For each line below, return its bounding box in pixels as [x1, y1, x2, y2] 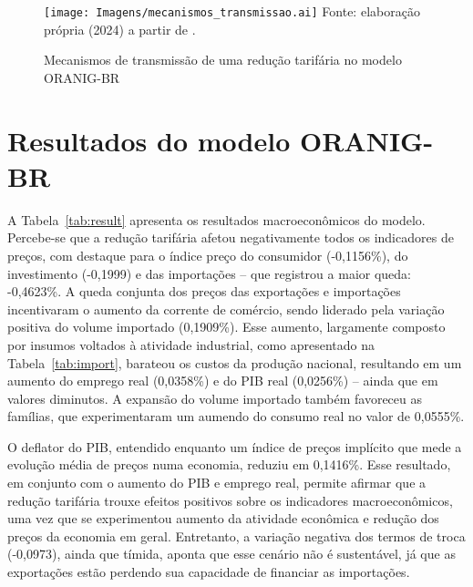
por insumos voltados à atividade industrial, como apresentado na [7, 335, 375, 354]
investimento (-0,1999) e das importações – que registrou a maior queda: [7, 263, 411, 283]
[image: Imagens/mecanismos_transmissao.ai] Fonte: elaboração [44, 2, 420, 20]
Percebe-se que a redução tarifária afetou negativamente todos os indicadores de [7, 228, 454, 247]
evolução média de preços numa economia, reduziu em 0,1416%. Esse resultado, [7, 455, 451, 474]
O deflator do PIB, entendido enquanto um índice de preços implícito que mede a [7, 437, 462, 456]
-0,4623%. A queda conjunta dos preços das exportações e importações [7, 282, 401, 301]
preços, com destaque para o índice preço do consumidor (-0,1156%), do [7, 245, 408, 264]
